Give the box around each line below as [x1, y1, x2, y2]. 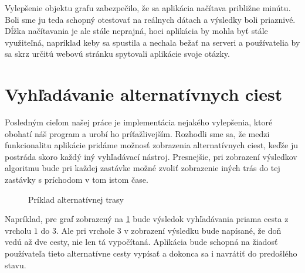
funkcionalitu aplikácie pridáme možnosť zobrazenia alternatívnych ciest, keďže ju [5, 139, 299, 151]
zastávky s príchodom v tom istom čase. [5, 173, 148, 186]
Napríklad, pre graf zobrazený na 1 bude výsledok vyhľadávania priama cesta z [5, 213, 289, 225]
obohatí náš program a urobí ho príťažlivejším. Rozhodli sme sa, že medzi [5, 127, 270, 139]
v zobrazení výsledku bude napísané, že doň [124, 224, 282, 236]
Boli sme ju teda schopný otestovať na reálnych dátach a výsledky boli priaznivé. [5, 13, 296, 25]
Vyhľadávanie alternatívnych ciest [5, 82, 283, 106]
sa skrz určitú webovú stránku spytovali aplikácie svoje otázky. [5, 47, 230, 60]
